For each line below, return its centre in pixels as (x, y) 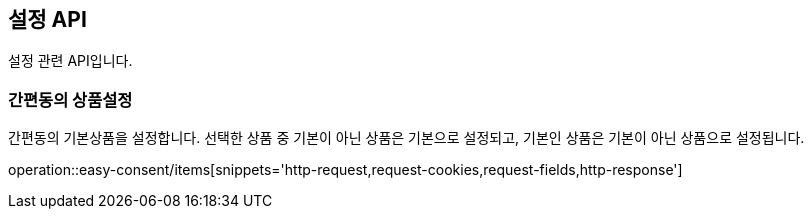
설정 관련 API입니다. (70, 61)
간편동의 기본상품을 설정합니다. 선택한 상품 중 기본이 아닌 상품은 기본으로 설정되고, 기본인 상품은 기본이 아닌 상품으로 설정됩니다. (406, 138)
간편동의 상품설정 (70, 99)
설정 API (47, 19)
